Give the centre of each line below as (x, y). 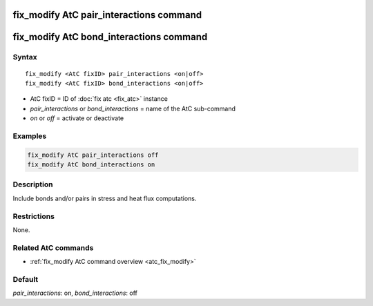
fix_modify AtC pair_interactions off (93, 155)
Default (26, 279)
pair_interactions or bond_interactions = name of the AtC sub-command (133, 108)
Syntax (25, 57)
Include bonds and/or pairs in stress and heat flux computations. (105, 198)
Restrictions (34, 216)
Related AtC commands (53, 247)
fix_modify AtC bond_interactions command (110, 37)
